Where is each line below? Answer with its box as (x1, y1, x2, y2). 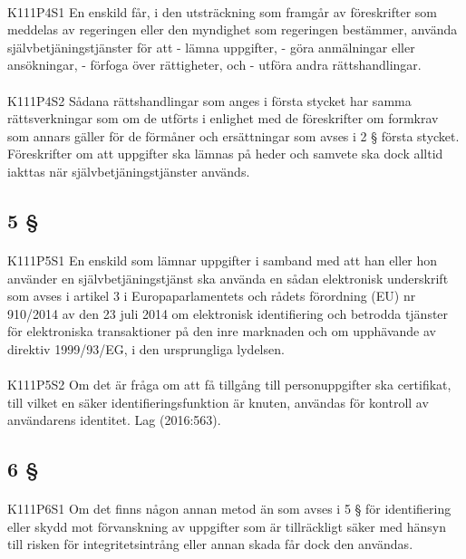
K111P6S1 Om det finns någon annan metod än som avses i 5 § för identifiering (7, 499, 451, 518)
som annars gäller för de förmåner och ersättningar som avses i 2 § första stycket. (7, 126, 460, 145)
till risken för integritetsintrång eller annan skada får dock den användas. (7, 535, 413, 554)
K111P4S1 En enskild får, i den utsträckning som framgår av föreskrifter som (7, 2, 437, 21)
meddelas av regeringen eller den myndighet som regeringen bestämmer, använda (7, 20, 458, 39)
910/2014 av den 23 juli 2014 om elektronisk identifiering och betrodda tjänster (7, 304, 449, 323)
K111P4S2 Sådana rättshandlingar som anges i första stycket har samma (7, 91, 412, 110)
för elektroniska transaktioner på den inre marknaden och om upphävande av (7, 322, 436, 341)
